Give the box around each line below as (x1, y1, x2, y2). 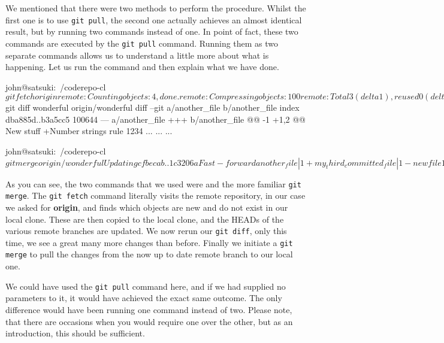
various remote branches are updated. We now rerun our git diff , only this (5, 224, 287, 237)
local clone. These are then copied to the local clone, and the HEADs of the (5, 213, 284, 225)
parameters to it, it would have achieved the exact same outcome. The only (5, 292, 282, 304)
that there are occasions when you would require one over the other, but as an (5, 315, 293, 327)
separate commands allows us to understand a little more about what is (5, 48, 269, 61)
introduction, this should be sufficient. (5, 327, 145, 339)
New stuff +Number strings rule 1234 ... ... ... (5, 125, 173, 137)
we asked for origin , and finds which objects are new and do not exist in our (5, 201, 288, 213)
